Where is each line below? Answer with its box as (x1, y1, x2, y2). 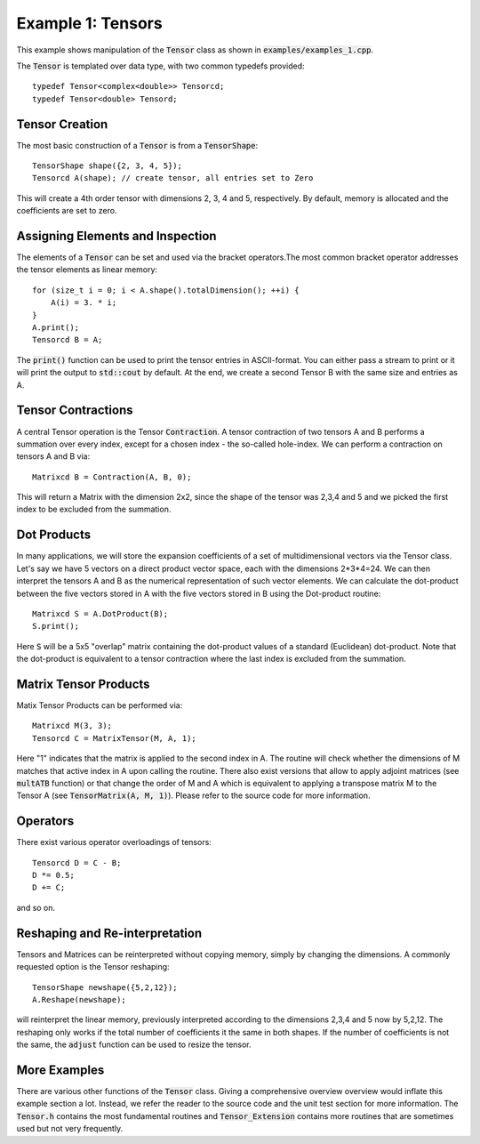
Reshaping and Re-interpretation (16, 925, 203, 940)
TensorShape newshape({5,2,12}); (32, 982, 178, 992)
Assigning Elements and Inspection (16, 229, 217, 244)
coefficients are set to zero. (16, 205, 117, 216)
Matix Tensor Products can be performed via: (16, 700, 183, 711)
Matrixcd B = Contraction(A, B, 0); (32, 471, 192, 482)
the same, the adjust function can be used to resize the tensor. (16, 1039, 252, 1050)
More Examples (16, 1062, 105, 1077)
